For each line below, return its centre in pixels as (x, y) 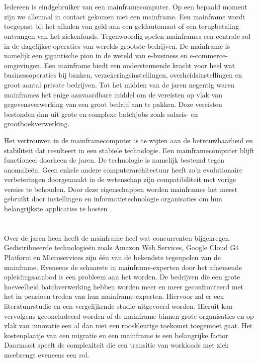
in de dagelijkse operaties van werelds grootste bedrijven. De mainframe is (117, 45)
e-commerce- (209, 55)
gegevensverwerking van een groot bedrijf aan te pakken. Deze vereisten (113, 104)
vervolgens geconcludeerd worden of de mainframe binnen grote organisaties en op (129, 316)
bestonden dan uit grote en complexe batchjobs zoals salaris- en (101, 114)
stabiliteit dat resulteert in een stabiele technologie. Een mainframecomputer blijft (129, 150)
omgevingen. (23, 65)
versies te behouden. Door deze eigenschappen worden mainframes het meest (121, 189)
